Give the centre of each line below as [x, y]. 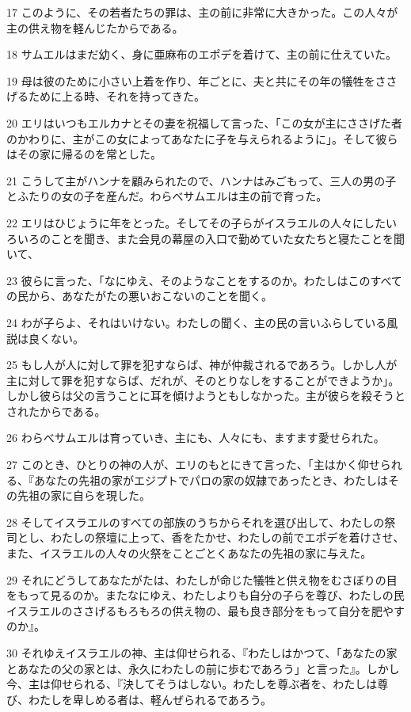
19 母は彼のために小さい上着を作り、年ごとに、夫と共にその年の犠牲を [191, 80]
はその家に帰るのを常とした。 [84, 154]
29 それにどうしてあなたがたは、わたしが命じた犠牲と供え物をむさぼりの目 [202, 579]
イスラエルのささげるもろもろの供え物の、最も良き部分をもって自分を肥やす [205, 610]
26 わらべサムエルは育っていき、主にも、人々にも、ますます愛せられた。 [196, 438]
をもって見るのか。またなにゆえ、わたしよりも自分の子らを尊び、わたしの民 [205, 595]
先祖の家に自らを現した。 [84, 495]
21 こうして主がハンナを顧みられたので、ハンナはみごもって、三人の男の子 [202, 180]
